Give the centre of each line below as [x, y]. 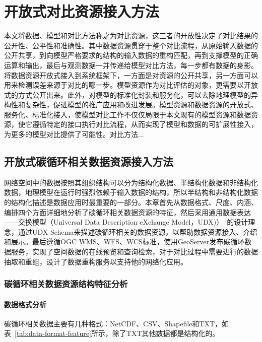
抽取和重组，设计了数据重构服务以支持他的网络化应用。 [96, 261]
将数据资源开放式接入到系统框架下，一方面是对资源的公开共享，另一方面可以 [131, 75]
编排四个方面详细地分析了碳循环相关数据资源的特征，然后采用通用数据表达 [127, 212]
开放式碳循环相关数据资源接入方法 [89, 161]
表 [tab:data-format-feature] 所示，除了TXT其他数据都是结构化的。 [112, 333]
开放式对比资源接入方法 [82, 11]
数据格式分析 [25, 304]
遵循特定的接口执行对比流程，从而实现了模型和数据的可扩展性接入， [145, 124]
